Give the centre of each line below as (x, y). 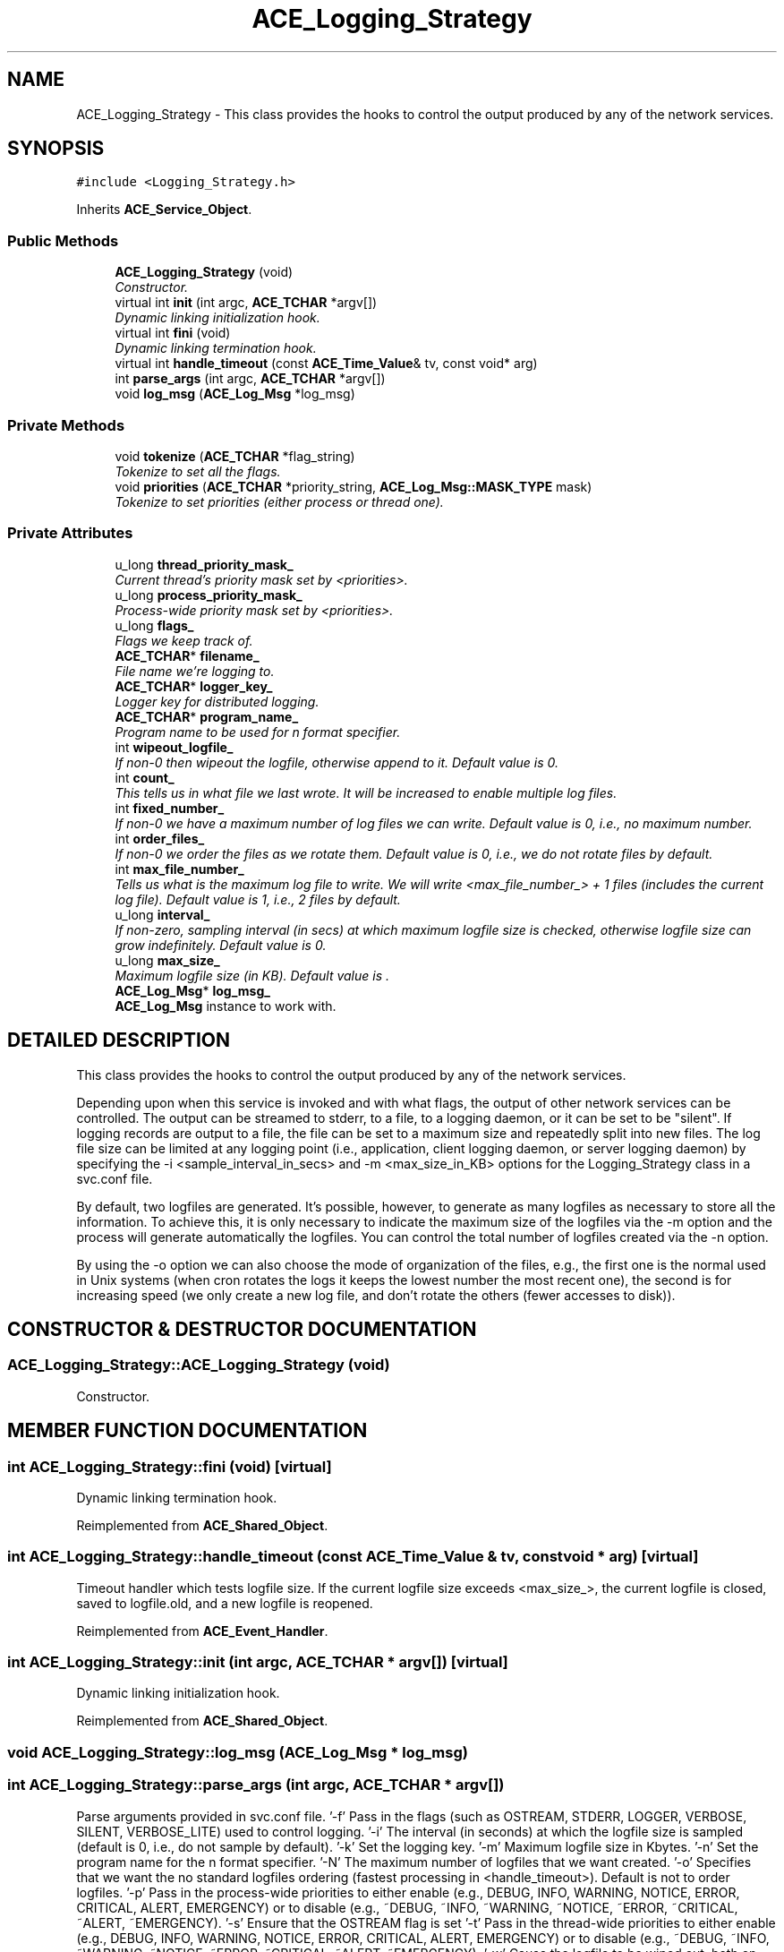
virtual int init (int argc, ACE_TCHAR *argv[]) (246, 303)
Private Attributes (70, 533)
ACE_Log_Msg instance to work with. (226, 1006)
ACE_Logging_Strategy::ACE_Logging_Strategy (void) (199, 1365)
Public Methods (63, 240)
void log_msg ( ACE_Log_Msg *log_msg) (235, 394)
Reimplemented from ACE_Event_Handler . (202, 1631)
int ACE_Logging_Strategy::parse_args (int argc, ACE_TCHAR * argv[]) (256, 1785)
